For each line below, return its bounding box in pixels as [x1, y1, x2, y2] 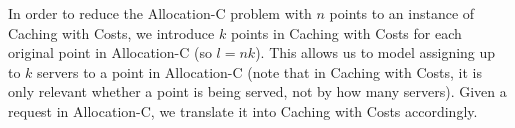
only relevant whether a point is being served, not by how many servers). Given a [8, 81, 507, 102]
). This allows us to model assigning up [255, 42, 496, 63]
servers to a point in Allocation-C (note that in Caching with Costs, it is [37, 61, 483, 82]
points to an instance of [329, 3, 475, 23]
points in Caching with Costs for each [230, 22, 462, 43]
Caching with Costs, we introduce [8, 22, 215, 43]
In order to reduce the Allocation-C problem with [8, 3, 312, 23]
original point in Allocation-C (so [8, 42, 212, 63]
